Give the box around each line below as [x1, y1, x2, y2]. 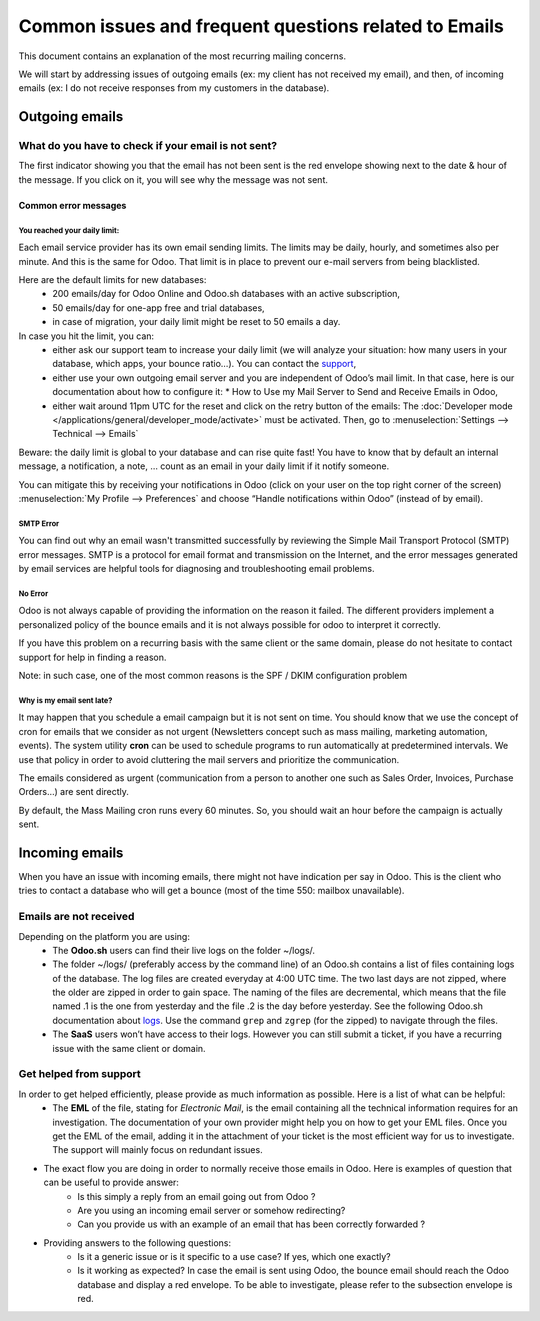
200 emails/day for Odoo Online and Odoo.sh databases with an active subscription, [52, 288, 400, 300]
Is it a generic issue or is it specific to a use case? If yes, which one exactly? [77, 1251, 392, 1263]
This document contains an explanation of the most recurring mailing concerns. [18, 50, 347, 62]
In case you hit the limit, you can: [18, 330, 155, 342]
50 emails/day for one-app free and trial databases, [52, 301, 265, 314]
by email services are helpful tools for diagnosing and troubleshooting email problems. [18, 563, 375, 575]
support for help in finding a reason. [18, 651, 167, 663]
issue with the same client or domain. [52, 1042, 206, 1054]
